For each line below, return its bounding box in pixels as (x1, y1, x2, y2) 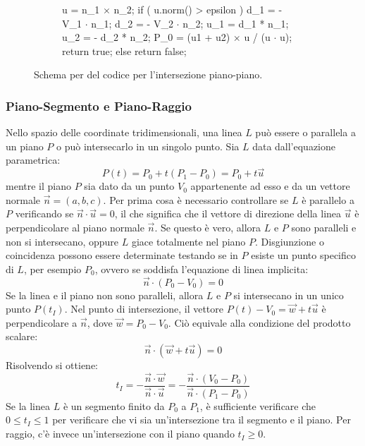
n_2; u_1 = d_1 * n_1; (182, 16, 289, 30)
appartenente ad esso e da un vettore (190, 179, 350, 193)
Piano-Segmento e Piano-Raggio (6, 97, 192, 114)
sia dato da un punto (84, 179, 175, 193)
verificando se (15, 206, 74, 221)
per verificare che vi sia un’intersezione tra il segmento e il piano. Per (52, 412, 351, 427)
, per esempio (23, 261, 82, 276)
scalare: (6, 329, 38, 344)
